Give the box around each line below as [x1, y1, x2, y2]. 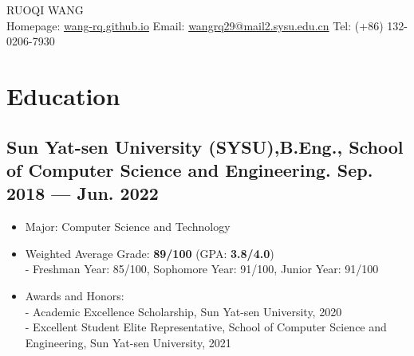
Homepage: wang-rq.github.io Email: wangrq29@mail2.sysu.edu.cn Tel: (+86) [6, 17, 384, 33]
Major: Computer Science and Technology [25, 218, 231, 235]
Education [6, 79, 120, 111]
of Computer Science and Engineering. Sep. [6, 157, 373, 182]
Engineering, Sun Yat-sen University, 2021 [25, 334, 231, 350]
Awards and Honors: [25, 287, 124, 303]
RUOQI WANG [6, 2, 84, 18]
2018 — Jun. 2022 [6, 181, 159, 205]
